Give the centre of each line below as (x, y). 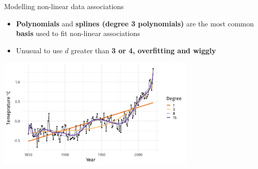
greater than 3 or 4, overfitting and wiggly (143, 50)
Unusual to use (39, 50)
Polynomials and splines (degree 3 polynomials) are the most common (135, 23)
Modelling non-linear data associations (64, 6)
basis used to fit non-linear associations (78, 33)
